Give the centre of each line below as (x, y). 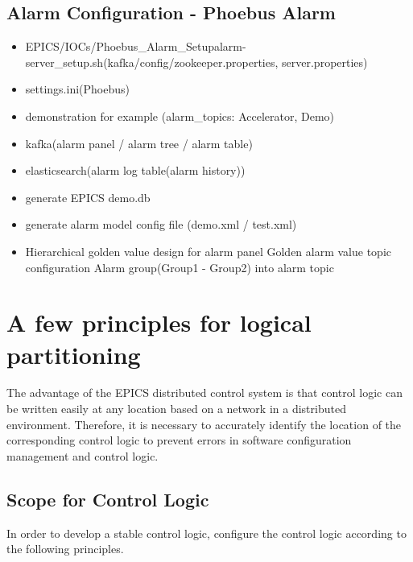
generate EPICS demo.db (88, 197)
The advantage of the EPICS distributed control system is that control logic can (204, 393)
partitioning (74, 354)
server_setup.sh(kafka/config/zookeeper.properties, (152, 62)
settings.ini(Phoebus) (77, 89)
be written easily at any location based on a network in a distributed (176, 409)
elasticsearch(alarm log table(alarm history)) (135, 170)
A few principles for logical (159, 322)
